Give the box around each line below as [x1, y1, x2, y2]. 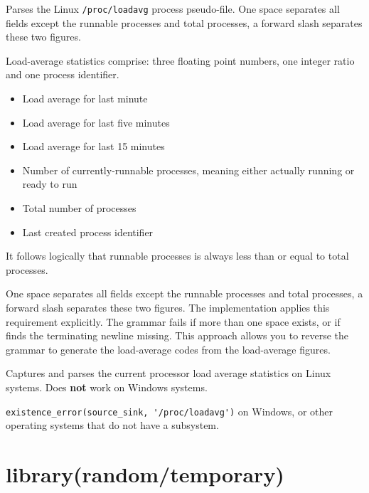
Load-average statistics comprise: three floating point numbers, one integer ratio [6, 53, 355, 68]
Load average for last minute [22, 91, 148, 106]
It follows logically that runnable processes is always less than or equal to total [6, 248, 349, 263]
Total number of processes [22, 201, 137, 215]
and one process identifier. [6, 67, 119, 82]
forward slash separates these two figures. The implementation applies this [6, 299, 330, 314]
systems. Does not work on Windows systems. [6, 379, 208, 394]
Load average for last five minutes [22, 115, 170, 129]
